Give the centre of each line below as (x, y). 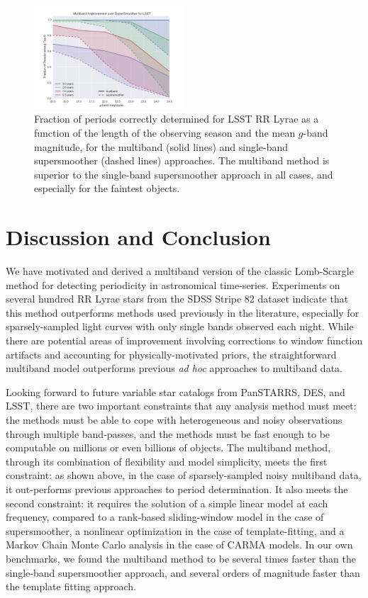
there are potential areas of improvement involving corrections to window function (184, 340)
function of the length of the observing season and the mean (165, 132)
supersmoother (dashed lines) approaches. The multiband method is (182, 160)
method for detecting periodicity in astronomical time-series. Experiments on (173, 284)
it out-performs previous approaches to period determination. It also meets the (177, 489)
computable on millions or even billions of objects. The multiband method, (168, 447)
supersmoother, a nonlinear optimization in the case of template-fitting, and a (175, 530)
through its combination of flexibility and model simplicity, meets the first (167, 461)
